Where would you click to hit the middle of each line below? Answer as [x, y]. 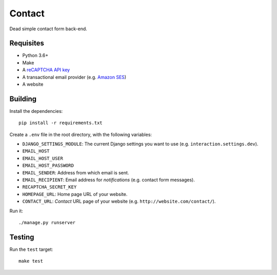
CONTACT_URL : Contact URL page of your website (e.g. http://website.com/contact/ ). [119, 201]
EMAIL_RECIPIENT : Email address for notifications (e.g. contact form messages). [108, 180]
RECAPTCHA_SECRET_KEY [50, 187]
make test [31, 261]
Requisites [27, 43]
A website [33, 84]
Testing [22, 237]
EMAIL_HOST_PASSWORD [48, 166]
